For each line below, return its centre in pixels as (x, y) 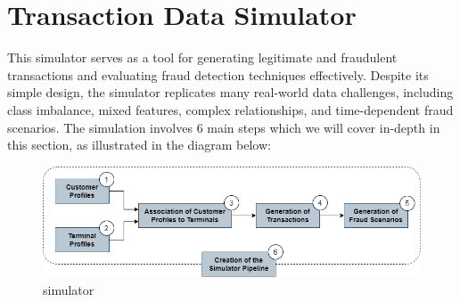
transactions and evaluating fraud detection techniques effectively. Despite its (218, 74)
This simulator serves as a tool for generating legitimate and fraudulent (202, 57)
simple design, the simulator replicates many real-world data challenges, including (230, 92)
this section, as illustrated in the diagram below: (139, 145)
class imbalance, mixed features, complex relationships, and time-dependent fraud (230, 109)
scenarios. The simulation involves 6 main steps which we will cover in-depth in (224, 127)
